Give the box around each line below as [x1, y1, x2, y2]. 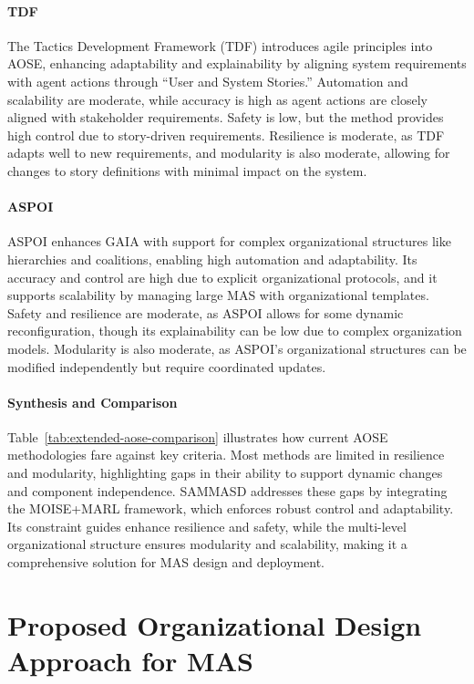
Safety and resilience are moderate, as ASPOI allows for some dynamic [7, 303, 404, 322]
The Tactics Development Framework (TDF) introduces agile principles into [7, 36, 433, 55]
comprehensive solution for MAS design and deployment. [7, 553, 325, 572]
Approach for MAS [7, 642, 253, 679]
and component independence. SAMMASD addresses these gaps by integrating [7, 481, 448, 500]
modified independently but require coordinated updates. [7, 357, 326, 376]
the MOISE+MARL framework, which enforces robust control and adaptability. [7, 499, 454, 518]
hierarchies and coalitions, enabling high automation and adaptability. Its [7, 249, 417, 268]
